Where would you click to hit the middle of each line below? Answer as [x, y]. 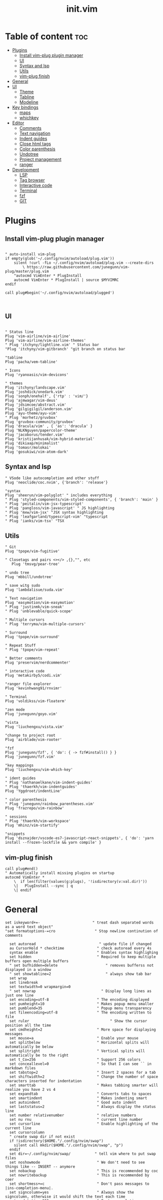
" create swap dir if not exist [42, 1137]
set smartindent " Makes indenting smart [78, 1098]
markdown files [20, 1068]
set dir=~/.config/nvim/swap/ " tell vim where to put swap [83, 1154]
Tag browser [32, 180]
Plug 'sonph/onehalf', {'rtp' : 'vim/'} [47, 396]
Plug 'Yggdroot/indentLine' [34, 791]
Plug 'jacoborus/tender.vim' [35, 435]
